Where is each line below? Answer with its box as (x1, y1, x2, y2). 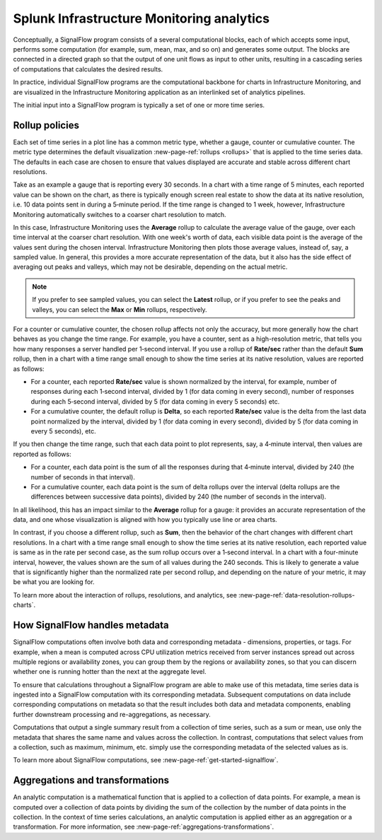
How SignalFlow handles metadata (13, 619, 169, 631)
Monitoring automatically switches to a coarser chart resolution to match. (13, 210, 226, 218)
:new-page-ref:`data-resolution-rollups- (238, 590, 355, 599)
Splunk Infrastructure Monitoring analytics (13, 11, 270, 26)
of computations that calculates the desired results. (13, 64, 163, 74)
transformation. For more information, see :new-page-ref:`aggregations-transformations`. (13, 822, 274, 831)
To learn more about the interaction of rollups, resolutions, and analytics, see (13, 590, 237, 599)
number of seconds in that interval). (30, 472, 136, 481)
